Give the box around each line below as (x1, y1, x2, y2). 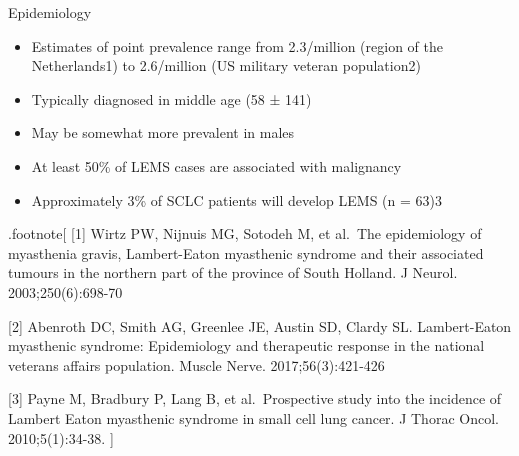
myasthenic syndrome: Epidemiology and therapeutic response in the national (8, 335, 485, 356)
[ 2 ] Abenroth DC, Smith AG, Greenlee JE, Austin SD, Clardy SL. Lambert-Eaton (8, 315, 512, 336)
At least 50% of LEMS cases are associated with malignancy (31, 155, 402, 176)
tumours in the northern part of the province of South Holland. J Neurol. (8, 262, 458, 283)
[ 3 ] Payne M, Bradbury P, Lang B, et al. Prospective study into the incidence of (8, 388, 502, 409)
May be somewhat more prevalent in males (31, 122, 295, 143)
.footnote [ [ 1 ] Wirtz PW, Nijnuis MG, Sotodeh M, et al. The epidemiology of (8, 223, 482, 244)
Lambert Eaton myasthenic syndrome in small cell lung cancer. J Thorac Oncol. (8, 407, 499, 428)
